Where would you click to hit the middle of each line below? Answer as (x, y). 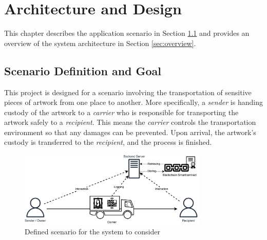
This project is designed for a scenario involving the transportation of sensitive (128, 92)
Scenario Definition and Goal (83, 70)
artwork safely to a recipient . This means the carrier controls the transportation (130, 122)
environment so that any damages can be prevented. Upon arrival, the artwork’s (130, 132)
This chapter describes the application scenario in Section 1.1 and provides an (127, 33)
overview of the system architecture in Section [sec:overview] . (100, 43)
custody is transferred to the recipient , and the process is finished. (108, 142)
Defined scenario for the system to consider (92, 232)
